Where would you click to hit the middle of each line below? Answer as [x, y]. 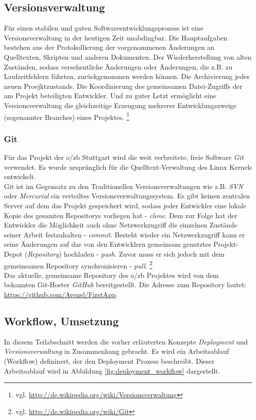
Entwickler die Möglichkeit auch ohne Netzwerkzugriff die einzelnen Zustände [121, 225]
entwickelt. [20, 176]
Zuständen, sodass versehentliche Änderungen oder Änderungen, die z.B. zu [118, 66]
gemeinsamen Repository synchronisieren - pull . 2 [78, 265]
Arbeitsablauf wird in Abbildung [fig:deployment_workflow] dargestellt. [112, 370]
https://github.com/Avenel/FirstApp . [61, 294]
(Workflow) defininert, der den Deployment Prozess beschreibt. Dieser [109, 361]
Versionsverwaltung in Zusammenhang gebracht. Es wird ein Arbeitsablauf [117, 351]
